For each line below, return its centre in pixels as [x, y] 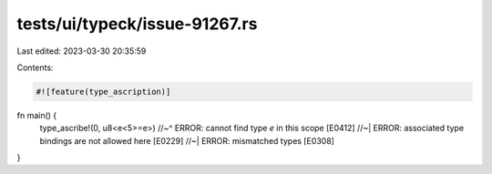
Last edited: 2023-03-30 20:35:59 [82, 51]
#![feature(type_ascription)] [103, 92]
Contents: [35, 67]
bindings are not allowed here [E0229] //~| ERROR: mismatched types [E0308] [187, 140]
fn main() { [37, 115]
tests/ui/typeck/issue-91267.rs [137, 24]
